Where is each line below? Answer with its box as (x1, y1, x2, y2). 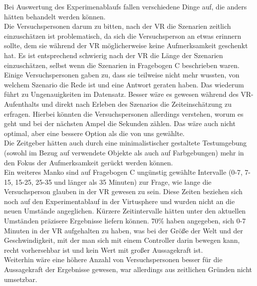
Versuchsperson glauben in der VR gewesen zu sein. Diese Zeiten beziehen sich (4, 186, 243, 197)
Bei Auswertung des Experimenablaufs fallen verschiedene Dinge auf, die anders (4, 1, 247, 11)
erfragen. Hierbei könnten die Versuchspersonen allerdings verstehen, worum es (4, 108, 244, 119)
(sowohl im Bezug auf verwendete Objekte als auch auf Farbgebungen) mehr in (4, 147, 244, 157)
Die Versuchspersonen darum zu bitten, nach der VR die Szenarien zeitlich (4, 21, 231, 31)
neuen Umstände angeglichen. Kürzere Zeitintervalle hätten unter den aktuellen (4, 206, 246, 216)
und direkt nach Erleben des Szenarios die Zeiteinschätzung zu (41, 98, 232, 109)
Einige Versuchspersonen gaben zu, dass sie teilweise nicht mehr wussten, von (4, 70, 240, 80)
